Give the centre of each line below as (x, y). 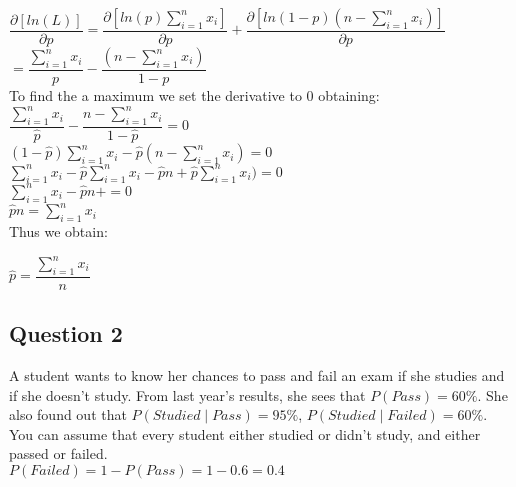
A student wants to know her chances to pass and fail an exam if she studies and (257, 375)
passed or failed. (58, 453)
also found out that (68, 414)
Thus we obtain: (58, 230)
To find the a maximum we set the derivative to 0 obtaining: (194, 95)
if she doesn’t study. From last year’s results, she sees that (187, 394)
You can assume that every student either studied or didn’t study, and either (245, 433)
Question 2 (66, 333)
